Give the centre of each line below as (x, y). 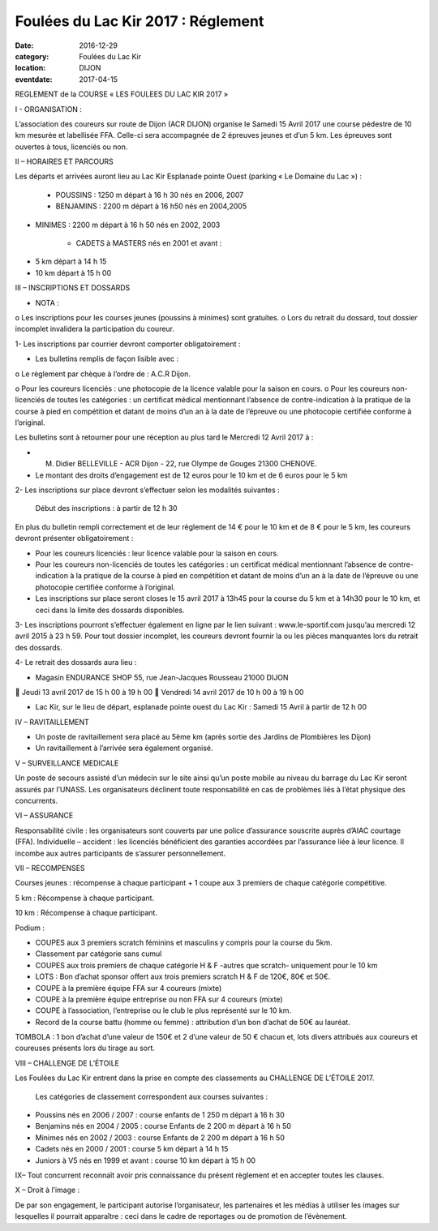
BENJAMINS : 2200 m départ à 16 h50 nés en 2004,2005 (151, 206)
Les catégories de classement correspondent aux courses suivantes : (152, 1096)
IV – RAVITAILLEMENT (52, 722)
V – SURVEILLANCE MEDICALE (67, 763)
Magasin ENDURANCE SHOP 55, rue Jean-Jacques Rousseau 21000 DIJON (162, 677)
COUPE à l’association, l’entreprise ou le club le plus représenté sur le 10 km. (163, 1010)
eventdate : (34, 79)
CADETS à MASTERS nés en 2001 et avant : (149, 243)
